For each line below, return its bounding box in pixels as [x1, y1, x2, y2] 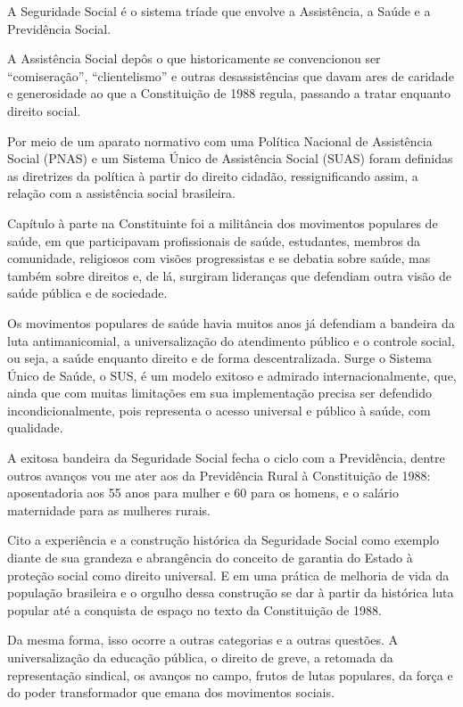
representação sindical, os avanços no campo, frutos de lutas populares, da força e [7, 665, 453, 684]
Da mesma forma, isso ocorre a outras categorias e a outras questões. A [7, 630, 399, 649]
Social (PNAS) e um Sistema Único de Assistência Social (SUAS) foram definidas [7, 149, 453, 168]
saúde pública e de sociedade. [7, 284, 168, 302]
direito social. [7, 101, 81, 119]
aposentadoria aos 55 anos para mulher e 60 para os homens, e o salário [7, 483, 399, 502]
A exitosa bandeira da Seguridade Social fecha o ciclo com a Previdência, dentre [7, 448, 445, 467]
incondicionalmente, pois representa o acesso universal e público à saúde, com [7, 400, 431, 419]
